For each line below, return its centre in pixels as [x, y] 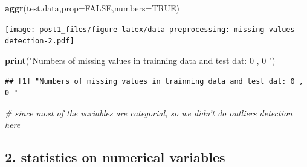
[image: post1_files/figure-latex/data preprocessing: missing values [150, 29]
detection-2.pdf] [40, 41]
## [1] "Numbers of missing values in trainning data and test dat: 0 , [154, 81]
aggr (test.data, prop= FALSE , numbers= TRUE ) [92, 8]
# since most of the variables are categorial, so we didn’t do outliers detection [149, 112]
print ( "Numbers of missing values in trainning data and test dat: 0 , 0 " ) [140, 60]
